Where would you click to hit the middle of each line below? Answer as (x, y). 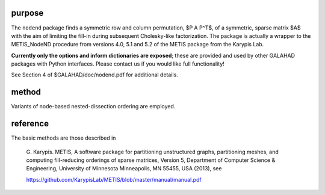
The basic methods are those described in (63, 138)
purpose (27, 13)
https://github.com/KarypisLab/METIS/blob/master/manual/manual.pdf (114, 179)
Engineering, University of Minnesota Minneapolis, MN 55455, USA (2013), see (124, 169)
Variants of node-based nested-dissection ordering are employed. (93, 107)
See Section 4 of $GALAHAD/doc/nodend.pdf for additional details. (95, 75)
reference (30, 124)
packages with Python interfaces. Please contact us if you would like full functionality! (118, 64)
